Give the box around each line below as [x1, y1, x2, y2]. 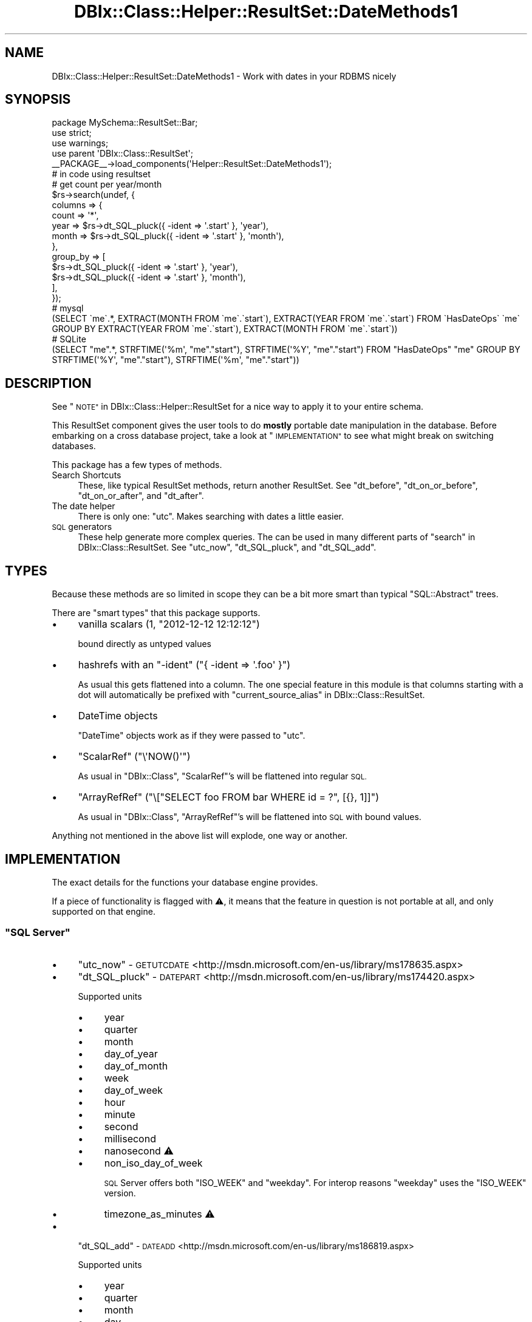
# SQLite [52, 334, 86, 345]
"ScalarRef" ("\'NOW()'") [78, 750, 191, 763]
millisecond [104, 1132, 156, 1145]
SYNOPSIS [5, 92, 71, 107]
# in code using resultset [52, 169, 151, 180]
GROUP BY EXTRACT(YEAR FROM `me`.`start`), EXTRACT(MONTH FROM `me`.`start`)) [52, 324, 398, 334]
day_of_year [104, 1047, 158, 1060]
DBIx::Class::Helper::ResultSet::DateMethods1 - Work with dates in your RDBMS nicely [52, 70, 397, 81]
